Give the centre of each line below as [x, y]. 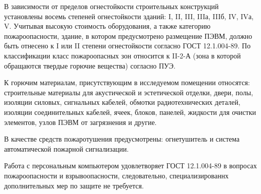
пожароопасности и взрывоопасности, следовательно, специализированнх [116, 175]
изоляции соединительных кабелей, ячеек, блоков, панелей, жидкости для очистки [130, 112]
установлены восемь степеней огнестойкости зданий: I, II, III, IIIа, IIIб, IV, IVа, [129, 16]
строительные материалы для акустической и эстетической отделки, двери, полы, [129, 92]
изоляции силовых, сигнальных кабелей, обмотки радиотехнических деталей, [122, 102]
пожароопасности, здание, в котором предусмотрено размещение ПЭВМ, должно [128, 36]
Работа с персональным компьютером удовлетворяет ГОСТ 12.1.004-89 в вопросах [130, 166]
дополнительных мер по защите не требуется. [74, 185]
